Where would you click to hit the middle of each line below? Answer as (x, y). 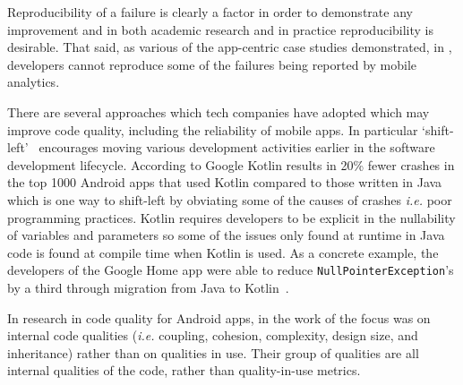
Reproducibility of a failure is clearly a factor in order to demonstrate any (210, 12)
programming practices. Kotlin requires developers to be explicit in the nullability (231, 217)
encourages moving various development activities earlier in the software (237, 147)
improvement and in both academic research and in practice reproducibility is (221, 29)
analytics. (34, 82)
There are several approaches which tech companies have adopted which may (219, 111)
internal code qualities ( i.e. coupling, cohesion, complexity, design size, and (213, 335)
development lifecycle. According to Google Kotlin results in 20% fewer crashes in (231, 164)
